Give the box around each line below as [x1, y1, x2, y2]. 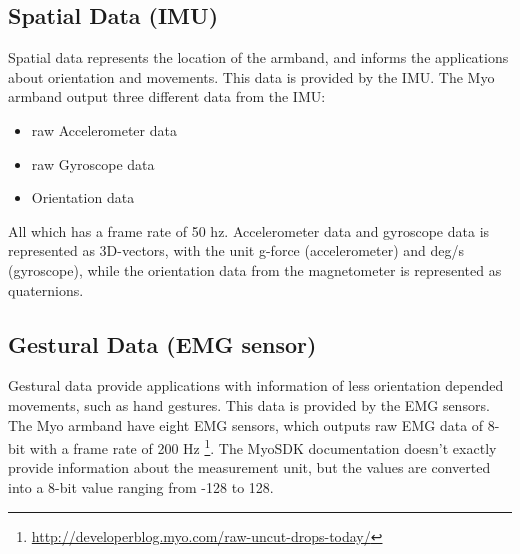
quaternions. [8, 279, 84, 300]
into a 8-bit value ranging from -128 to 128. [8, 476, 274, 497]
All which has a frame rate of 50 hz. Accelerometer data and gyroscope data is [8, 220, 490, 241]
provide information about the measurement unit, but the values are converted [8, 457, 491, 478]
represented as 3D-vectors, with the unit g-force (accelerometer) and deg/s [8, 240, 465, 261]
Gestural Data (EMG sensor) [8, 328, 317, 359]
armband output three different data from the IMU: [8, 86, 326, 107]
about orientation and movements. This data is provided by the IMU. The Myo [8, 66, 495, 87]
